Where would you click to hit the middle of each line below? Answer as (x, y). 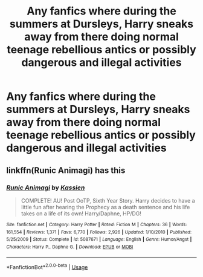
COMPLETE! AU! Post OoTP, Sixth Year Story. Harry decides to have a (108, 200)
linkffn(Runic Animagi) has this (66, 170)
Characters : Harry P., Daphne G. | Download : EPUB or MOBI (70, 247)
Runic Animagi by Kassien (46, 187)
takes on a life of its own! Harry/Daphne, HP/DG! (81, 213)
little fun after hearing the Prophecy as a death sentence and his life (105, 207)
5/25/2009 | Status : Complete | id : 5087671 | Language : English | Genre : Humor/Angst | (99, 240)
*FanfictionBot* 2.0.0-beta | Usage (47, 266)
